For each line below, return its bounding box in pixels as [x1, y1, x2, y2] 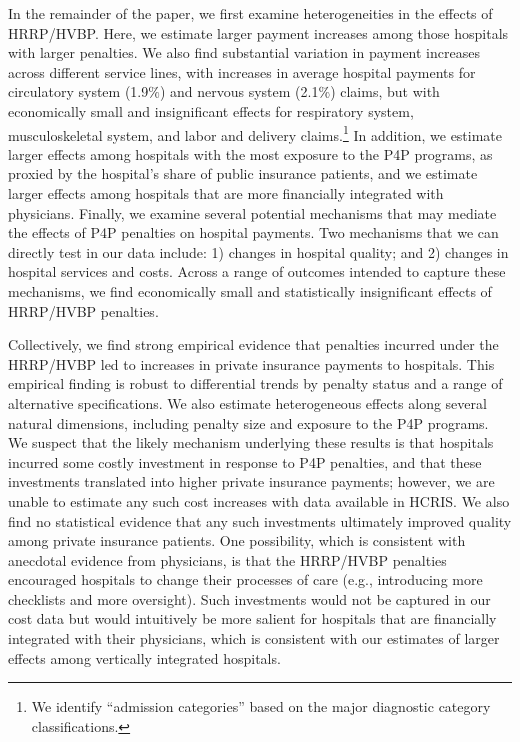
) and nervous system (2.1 [159, 81, 319, 102]
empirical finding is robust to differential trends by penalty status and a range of [8, 373, 503, 394]
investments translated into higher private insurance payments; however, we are [8, 471, 495, 492]
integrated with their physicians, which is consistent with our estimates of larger [8, 628, 500, 649]
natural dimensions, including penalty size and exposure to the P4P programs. [8, 412, 489, 433]
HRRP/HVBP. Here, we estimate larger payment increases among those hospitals [8, 22, 509, 43]
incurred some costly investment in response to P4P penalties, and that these [8, 451, 482, 472]
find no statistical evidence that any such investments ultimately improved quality [8, 510, 512, 531]
